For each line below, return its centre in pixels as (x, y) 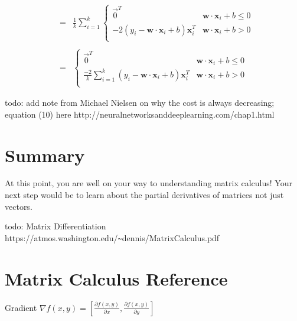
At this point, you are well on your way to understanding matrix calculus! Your (148, 183)
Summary (45, 155)
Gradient (21, 307)
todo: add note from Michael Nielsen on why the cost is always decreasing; (140, 103)
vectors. (19, 206)
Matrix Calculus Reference (116, 278)
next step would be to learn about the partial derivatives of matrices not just (144, 195)
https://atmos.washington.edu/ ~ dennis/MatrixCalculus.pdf (112, 237)
